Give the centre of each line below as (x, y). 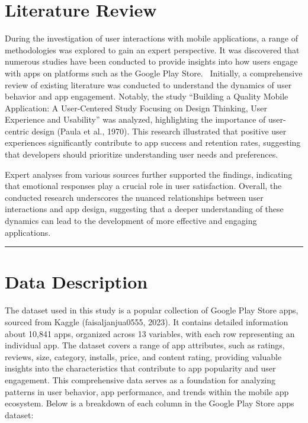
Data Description (76, 282)
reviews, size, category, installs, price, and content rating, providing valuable (143, 356)
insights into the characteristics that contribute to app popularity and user (140, 368)
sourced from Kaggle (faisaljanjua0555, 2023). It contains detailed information (147, 321)
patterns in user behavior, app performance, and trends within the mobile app (147, 391)
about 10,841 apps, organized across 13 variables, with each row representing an (150, 333)
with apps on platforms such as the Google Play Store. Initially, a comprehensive (154, 73)
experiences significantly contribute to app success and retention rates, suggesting (153, 142)
